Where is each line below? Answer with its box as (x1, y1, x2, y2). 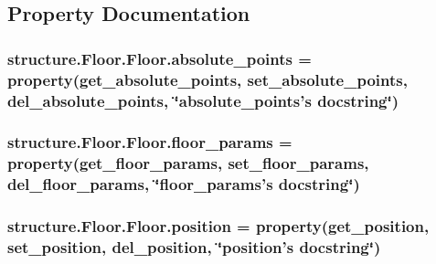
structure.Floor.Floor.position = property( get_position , (7, 215, 430, 238)
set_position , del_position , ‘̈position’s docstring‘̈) (7, 236, 381, 258)
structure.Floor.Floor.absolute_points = (7, 47, 312, 69)
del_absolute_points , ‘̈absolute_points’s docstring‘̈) (7, 89, 399, 111)
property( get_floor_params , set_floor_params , (7, 152, 369, 174)
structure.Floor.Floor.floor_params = (7, 131, 292, 153)
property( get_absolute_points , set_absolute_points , (7, 68, 408, 90)
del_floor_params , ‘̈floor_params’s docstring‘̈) (7, 173, 360, 195)
